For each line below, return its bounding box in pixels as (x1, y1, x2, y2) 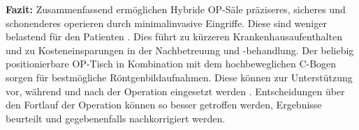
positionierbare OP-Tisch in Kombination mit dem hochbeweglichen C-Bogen (6, 56, 337, 71)
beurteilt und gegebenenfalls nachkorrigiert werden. (6, 111, 226, 125)
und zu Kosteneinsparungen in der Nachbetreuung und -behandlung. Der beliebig (6, 42, 354, 57)
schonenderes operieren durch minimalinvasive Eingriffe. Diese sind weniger (6, 15, 327, 30)
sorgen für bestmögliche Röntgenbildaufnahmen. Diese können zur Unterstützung (6, 70, 353, 84)
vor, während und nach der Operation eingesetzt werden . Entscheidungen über (6, 83, 345, 98)
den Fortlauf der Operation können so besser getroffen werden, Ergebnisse (6, 97, 322, 112)
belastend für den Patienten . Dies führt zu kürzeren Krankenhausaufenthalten (6, 29, 342, 44)
